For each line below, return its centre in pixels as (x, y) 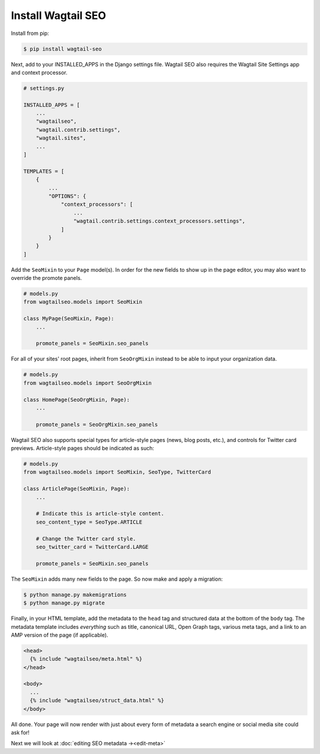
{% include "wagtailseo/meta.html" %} (86, 659)
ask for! (20, 732)
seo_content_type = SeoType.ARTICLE (89, 522)
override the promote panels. (47, 278)
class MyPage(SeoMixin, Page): (69, 319)
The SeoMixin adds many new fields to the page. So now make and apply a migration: (117, 579)
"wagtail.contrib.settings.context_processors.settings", (159, 221)
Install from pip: (30, 33)
